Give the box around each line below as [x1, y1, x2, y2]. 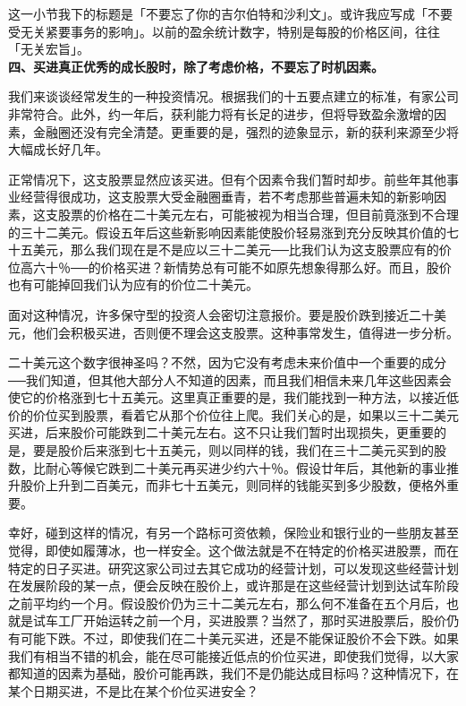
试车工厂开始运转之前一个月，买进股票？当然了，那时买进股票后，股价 [32, 611, 446, 630]
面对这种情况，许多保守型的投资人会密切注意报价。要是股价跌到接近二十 [8, 305, 434, 323]
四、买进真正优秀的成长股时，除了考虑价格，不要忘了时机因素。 [8, 56, 384, 75]
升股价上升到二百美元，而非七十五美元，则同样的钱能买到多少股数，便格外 [8, 476, 446, 495]
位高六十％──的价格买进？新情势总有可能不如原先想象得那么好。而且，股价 [8, 257, 452, 276]
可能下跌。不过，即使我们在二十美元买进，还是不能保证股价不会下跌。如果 [20, 629, 459, 647]
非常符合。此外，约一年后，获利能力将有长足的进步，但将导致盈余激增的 [8, 104, 434, 123]
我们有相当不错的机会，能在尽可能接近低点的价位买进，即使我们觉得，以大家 [8, 646, 459, 665]
